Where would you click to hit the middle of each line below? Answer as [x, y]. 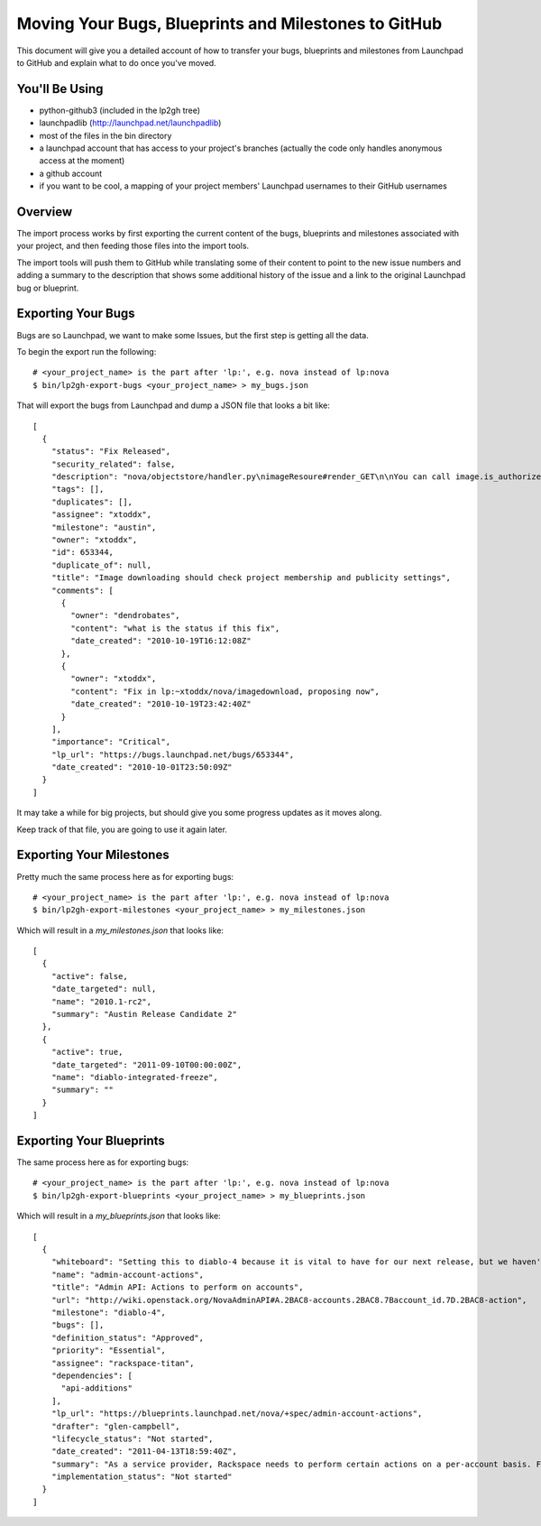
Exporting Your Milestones [93, 855]
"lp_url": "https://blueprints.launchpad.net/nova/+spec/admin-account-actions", [237, 1414]
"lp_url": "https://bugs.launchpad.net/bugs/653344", [173, 754]
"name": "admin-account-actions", [128, 1274]
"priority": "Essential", [109, 1350]
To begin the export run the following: [87, 351]
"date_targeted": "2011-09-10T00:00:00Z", [147, 1064]
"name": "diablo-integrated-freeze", [134, 1077]
